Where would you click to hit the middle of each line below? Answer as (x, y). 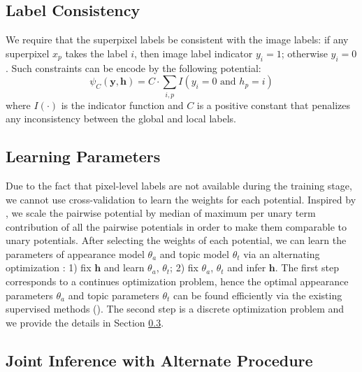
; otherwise (304, 53)
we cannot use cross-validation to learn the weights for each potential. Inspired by (181, 199)
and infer (247, 267)
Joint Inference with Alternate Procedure (159, 360)
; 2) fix (184, 267)
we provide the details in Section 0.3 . (85, 322)
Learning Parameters (83, 156)
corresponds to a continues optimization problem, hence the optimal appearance (177, 281)
